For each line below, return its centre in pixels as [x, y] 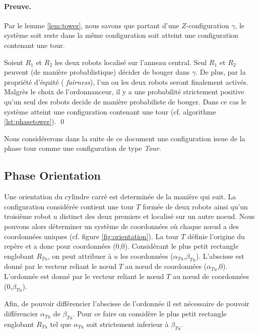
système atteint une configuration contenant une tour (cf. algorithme [110, 111]
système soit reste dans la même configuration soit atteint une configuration [121, 35]
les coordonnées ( [147, 256]
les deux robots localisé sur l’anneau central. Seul [131, 62]
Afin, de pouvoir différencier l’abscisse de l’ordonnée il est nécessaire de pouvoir [127, 303]
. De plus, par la [221, 72]
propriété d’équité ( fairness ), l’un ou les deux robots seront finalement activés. [126, 81]
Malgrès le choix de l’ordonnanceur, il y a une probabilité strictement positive [124, 92]
